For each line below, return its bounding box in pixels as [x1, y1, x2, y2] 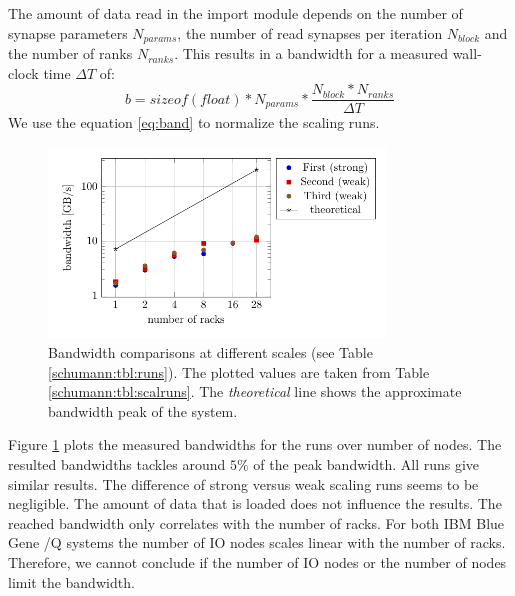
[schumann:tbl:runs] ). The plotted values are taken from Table [48, 361, 430, 382]
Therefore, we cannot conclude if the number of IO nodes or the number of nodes [8, 551, 507, 572]
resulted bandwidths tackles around [8, 454, 226, 474]
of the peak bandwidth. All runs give [253, 454, 480, 474]
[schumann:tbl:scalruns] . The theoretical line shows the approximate [48, 381, 462, 402]
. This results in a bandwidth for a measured [174, 43, 448, 64]
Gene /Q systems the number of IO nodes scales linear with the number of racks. [8, 532, 506, 553]
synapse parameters [8, 22, 128, 43]
